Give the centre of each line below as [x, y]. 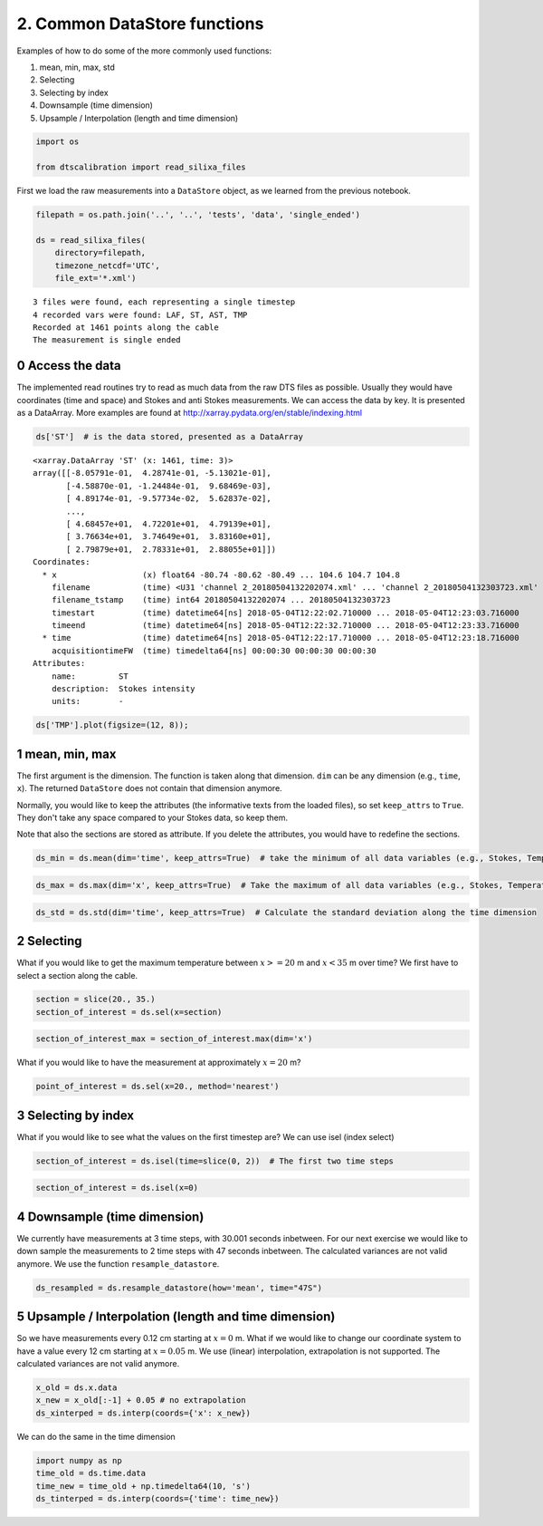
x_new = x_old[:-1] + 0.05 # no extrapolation [141, 1400]
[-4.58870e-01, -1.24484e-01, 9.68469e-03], [169, 486]
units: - [87, 701]
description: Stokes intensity [123, 689]
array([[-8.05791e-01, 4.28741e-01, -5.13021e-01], [152, 473]
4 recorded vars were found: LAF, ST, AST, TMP [140, 314]
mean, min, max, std [77, 67]
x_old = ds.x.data [76, 1388]
